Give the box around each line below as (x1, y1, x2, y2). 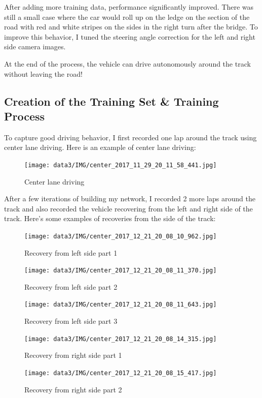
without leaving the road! (4, 68, 83, 79)
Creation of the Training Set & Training (4, 93, 219, 109)
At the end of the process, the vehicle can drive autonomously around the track (4, 58, 251, 69)
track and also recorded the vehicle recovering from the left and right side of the (4, 203, 253, 213)
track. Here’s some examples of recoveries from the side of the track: (4, 213, 216, 224)
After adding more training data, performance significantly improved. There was (4, 2, 254, 12)
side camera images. (4, 41, 66, 52)
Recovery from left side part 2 (24, 281, 118, 292)
